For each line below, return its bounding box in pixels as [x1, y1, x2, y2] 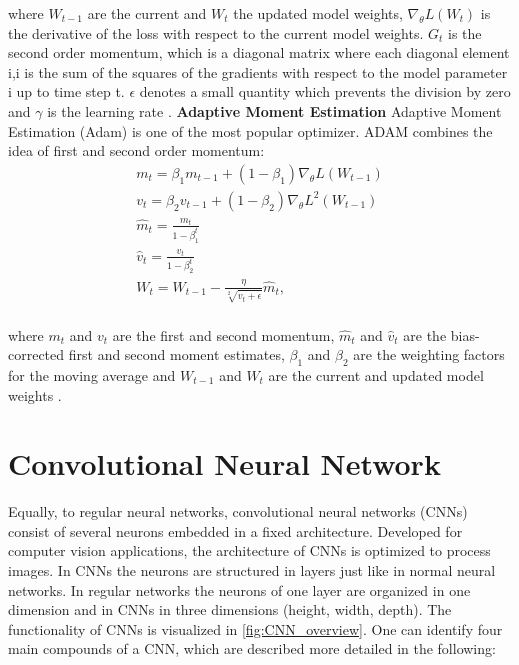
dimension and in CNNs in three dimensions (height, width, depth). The [8, 599, 452, 620]
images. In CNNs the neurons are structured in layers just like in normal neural [8, 560, 496, 580]
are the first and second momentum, [112, 324, 335, 345]
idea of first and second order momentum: [8, 140, 265, 161]
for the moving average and [8, 364, 176, 385]
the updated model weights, [233, 3, 403, 23]
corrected [8, 344, 65, 365]
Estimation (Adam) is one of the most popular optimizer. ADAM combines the [8, 120, 493, 141]
